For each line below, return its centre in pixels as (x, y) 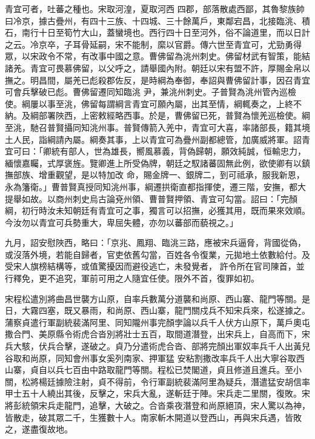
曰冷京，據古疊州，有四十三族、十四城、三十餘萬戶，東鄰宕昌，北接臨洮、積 (157, 20)
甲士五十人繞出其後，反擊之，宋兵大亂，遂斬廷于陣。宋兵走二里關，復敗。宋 (157, 393)
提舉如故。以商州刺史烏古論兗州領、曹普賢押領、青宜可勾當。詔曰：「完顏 (151, 198)
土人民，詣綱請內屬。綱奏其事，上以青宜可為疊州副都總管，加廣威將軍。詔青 (157, 139)
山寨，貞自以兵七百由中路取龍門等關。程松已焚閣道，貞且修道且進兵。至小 (153, 370)
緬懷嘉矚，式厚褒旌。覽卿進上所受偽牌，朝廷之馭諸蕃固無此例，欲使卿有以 (153, 163)
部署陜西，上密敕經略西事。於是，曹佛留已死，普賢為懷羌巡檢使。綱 (174, 115)
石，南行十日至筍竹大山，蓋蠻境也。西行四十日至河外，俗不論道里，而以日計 (157, 32)
